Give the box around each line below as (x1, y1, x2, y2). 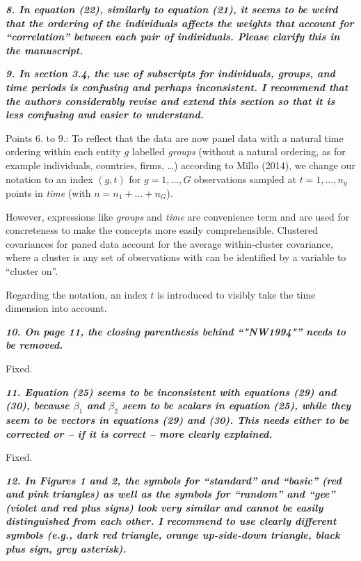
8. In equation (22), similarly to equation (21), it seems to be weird (6, 2, 338, 16)
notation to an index (6, 171, 93, 186)
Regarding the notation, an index (6, 287, 147, 301)
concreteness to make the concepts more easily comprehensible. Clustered (6, 223, 318, 237)
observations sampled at (194, 171, 296, 186)
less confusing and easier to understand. (6, 107, 204, 122)
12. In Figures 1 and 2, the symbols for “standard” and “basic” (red (6, 473, 342, 487)
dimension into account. (6, 301, 107, 315)
